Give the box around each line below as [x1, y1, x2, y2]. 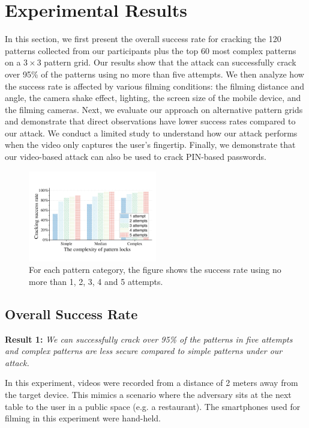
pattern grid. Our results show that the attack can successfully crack [44, 56, 296, 69]
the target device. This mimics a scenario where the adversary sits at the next [5, 388, 292, 401]
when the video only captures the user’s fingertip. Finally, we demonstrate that [5, 138, 296, 151]
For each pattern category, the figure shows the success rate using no [29, 263, 281, 276]
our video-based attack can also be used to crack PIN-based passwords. [5, 150, 266, 163]
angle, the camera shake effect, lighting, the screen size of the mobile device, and [5, 91, 301, 104]
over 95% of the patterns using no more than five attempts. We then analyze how [5, 67, 304, 80]
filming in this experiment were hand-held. [5, 412, 161, 424]
